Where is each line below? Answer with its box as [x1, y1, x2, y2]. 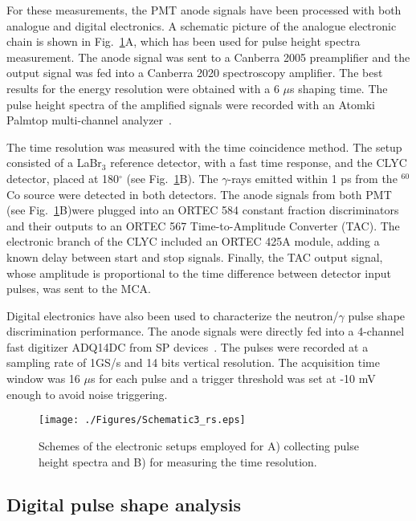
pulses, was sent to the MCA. [6, 280, 151, 297]
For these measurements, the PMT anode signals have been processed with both [6, 2, 402, 18]
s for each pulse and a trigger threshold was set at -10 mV [90, 370, 376, 387]
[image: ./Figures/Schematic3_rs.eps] [39, 414, 246, 426]
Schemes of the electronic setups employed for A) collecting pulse [39, 437, 359, 454]
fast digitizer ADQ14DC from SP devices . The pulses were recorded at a [6, 338, 369, 355]
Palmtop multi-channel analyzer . [6, 112, 172, 128]
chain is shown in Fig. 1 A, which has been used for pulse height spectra [6, 33, 361, 50]
